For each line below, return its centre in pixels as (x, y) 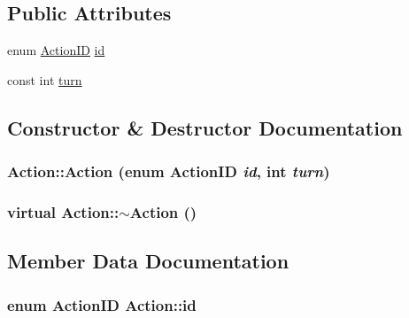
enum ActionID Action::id (102, 304)
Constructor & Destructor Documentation (205, 127)
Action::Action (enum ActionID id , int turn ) (169, 171)
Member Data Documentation (148, 261)
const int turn (45, 79)
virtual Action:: (63, 211)
